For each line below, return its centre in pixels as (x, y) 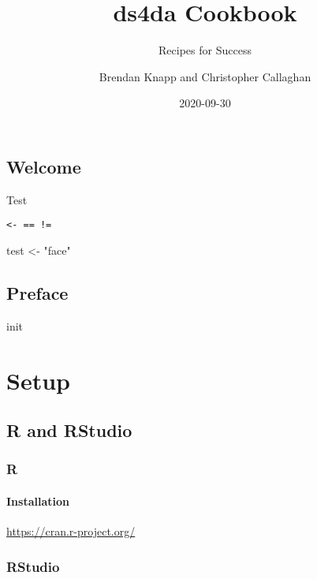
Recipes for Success (205, 50)
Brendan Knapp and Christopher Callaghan (205, 76)
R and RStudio (69, 430)
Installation (38, 501)
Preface (37, 292)
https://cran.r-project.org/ (71, 531)
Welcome (44, 166)
